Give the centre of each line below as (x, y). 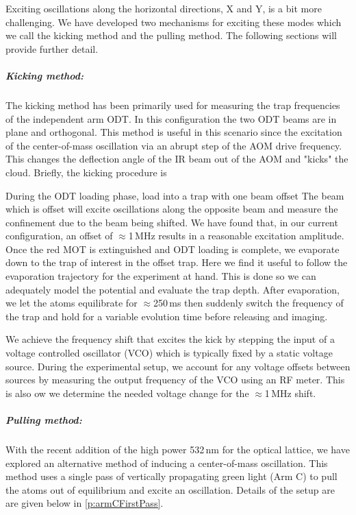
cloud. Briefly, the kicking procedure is (86, 172)
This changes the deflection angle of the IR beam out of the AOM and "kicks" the (177, 159)
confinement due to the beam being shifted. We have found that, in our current (172, 222)
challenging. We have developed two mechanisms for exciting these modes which (174, 22)
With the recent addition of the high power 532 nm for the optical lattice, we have (178, 449)
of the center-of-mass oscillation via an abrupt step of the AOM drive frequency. (174, 145)
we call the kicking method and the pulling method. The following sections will (171, 35)
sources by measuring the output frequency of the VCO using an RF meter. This (175, 380)
